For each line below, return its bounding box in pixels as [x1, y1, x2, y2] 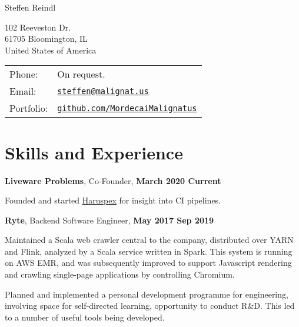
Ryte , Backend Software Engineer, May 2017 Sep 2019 [5, 213, 214, 226]
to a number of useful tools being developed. [5, 311, 165, 323]
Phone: [9, 67, 38, 81]
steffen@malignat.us [57, 86, 149, 96]
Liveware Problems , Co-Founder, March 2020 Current [5, 174, 221, 186]
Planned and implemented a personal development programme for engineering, [5, 288, 288, 300]
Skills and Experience [5, 140, 183, 164]
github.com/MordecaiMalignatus [57, 103, 197, 113]
